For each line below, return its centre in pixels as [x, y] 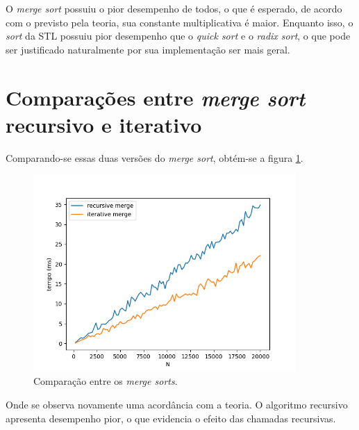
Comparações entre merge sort [156, 97]
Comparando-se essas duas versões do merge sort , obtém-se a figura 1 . [155, 157]
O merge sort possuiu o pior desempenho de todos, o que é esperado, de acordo [174, 8]
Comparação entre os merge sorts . [106, 381]
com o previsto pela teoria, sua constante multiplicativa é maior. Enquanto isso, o [179, 22]
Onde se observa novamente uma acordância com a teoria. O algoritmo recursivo [177, 404]
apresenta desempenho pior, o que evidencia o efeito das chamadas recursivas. [171, 418]
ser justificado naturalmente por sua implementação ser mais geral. [148, 49]
